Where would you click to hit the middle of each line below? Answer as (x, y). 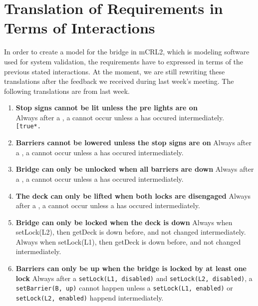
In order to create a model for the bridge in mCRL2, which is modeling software (127, 52)
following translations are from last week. (67, 91)
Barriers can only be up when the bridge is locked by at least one (131, 268)
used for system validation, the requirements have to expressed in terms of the (124, 61)
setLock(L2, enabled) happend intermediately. (90, 297)
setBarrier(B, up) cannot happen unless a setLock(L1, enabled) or (124, 288)
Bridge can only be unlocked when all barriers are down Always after (135, 169)
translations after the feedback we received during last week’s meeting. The (119, 81)
